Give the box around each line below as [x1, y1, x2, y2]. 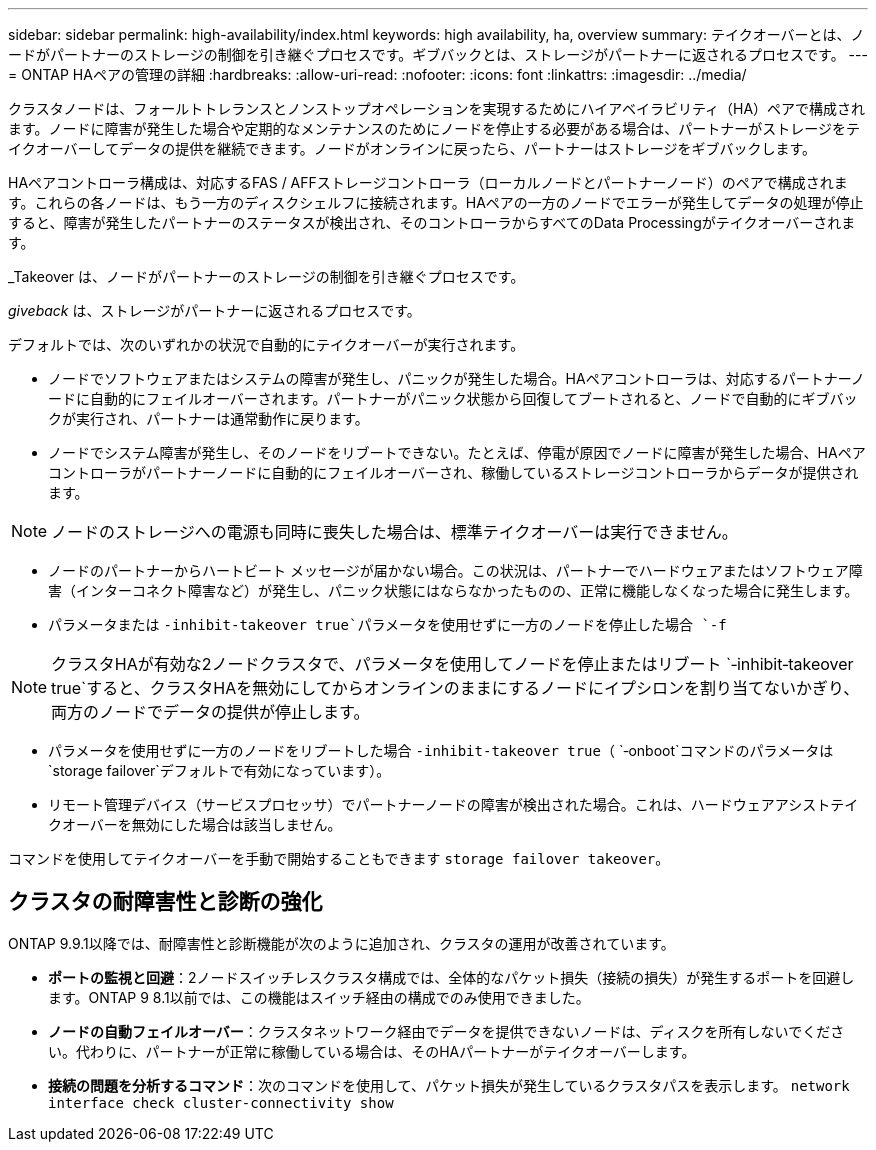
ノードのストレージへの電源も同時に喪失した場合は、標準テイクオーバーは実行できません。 [51, 522, 738, 542]
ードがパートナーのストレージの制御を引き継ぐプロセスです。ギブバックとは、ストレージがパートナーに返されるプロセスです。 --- [8, 46, 868, 63]
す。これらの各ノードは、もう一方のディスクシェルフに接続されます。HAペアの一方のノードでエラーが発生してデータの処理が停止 [8, 194, 864, 211]
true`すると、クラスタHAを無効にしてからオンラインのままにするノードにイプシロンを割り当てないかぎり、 [51, 678, 860, 698]
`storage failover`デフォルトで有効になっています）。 [48, 762, 391, 779]
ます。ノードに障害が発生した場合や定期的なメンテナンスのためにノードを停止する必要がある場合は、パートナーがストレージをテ [8, 120, 861, 137]
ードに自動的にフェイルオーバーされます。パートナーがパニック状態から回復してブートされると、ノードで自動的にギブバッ [48, 390, 858, 407]
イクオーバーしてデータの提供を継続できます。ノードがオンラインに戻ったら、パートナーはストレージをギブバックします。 [8, 140, 817, 157]
